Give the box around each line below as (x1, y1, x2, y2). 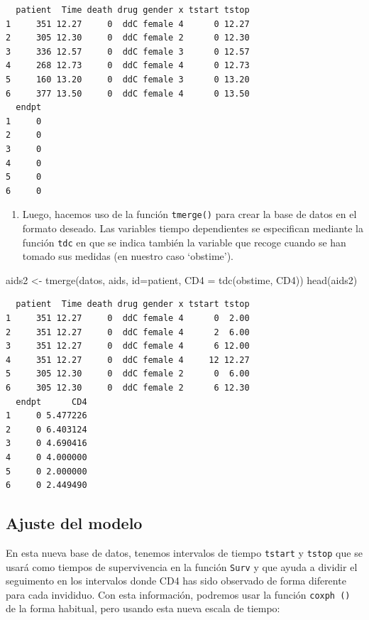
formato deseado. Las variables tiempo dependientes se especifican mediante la (22, 220, 363, 235)
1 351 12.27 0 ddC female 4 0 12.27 (6, 18, 250, 29)
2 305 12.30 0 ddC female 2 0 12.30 (6, 33, 250, 43)
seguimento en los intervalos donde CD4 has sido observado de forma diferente (6, 573, 346, 588)
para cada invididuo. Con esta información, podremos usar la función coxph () (6, 587, 351, 602)
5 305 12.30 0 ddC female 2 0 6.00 (6, 369, 250, 379)
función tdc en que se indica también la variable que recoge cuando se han (22, 234, 346, 249)
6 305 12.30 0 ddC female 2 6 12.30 (6, 382, 250, 393)
